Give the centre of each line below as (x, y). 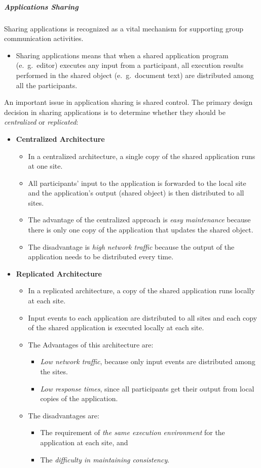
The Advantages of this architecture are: (91, 344)
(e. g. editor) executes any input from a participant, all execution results (130, 65)
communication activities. (44, 38)
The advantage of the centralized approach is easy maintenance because (139, 220)
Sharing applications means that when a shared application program (122, 55)
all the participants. (47, 85)
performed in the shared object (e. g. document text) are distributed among (135, 75)
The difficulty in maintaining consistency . (105, 459)
